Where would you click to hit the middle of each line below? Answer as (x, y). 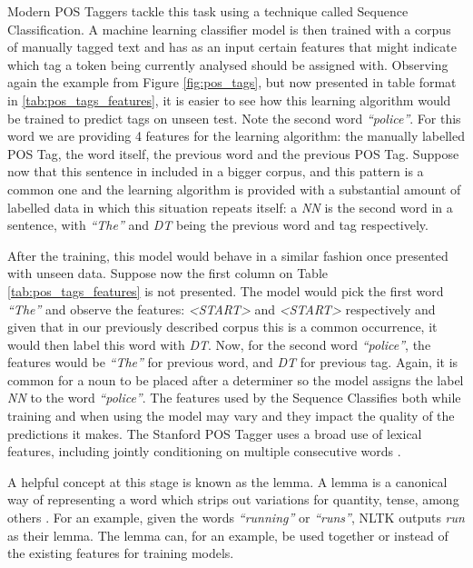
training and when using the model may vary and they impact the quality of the (231, 416)
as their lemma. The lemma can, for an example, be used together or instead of (228, 535)
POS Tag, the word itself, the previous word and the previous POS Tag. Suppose (233, 153)
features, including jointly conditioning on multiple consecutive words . (204, 451)
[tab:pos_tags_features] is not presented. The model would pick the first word (226, 290)
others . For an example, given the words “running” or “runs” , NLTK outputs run (236, 518)
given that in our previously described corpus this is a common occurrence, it (222, 327)
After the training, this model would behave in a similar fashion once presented (228, 255)
